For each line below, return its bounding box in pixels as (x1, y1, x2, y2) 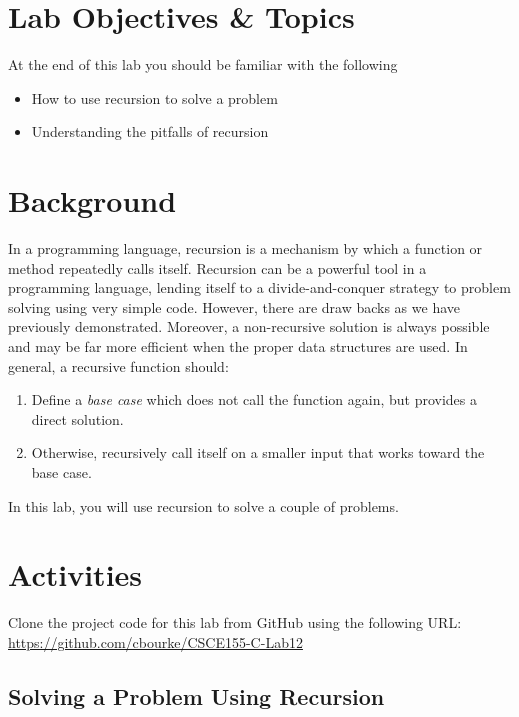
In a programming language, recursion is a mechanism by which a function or (8, 238, 483, 259)
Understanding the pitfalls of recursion (31, 121, 269, 142)
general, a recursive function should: (8, 355, 229, 376)
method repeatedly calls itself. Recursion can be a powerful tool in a (8, 257, 427, 278)
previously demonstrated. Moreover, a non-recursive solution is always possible (8, 316, 490, 337)
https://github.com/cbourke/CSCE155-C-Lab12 (8, 631, 303, 652)
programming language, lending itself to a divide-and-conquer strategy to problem (8, 277, 511, 298)
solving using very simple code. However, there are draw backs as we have (8, 296, 461, 317)
